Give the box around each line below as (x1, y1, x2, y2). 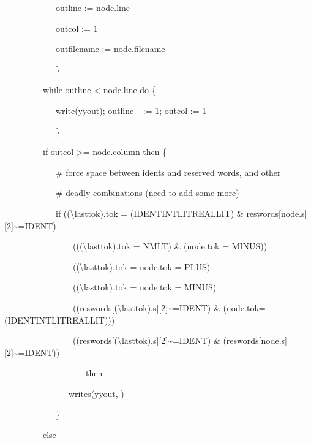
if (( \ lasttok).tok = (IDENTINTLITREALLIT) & (55, 206, 244, 219)
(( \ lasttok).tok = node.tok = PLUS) (72, 260, 211, 273)
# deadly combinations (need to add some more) (55, 186, 239, 199)
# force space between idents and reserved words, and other (55, 165, 281, 178)
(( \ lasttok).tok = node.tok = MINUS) (72, 281, 217, 293)
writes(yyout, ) (68, 387, 124, 399)
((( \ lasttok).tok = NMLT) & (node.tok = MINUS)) (72, 240, 268, 252)
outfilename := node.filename (55, 42, 165, 55)
